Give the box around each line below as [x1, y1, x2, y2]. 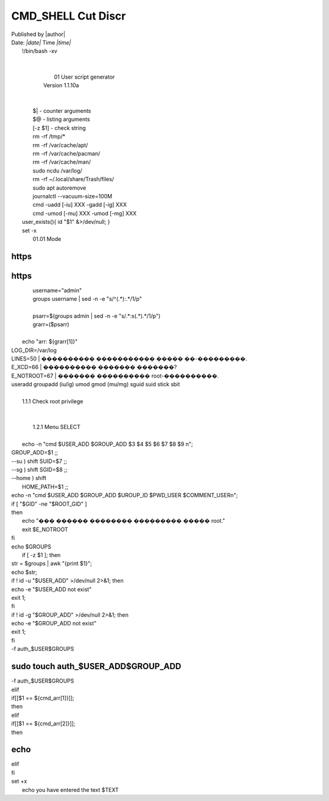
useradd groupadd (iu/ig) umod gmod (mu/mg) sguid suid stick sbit [11, 381, 180, 388]
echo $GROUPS [11, 543, 52, 550]
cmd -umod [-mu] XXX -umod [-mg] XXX [32, 209, 137, 217]
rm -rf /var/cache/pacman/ [32, 150, 101, 157]
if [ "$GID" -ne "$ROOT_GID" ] [11, 500, 88, 508]
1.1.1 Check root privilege [22, 397, 83, 405]
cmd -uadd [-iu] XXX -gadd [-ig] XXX [32, 201, 127, 209]
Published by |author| [11, 31, 66, 38]
